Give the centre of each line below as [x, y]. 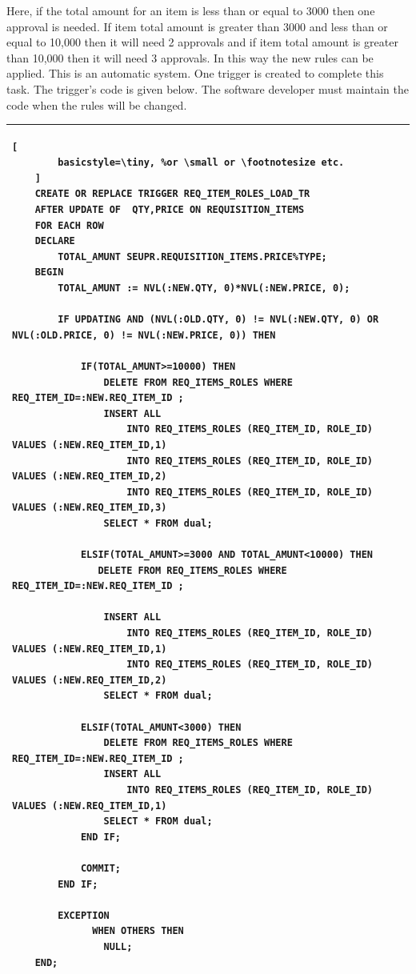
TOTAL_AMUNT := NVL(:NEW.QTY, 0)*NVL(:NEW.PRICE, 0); [204, 288]
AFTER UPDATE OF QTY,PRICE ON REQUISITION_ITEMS [170, 210]
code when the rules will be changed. [97, 104]
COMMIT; [101, 868]
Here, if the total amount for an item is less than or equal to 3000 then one [191, 10]
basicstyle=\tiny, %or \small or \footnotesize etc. [201, 163]
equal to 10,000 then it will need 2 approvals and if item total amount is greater [202, 42]
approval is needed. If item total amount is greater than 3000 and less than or [197, 26]
